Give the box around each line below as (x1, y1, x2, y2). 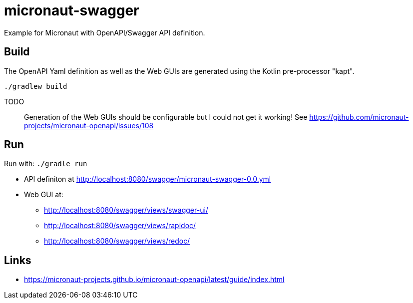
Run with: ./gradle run (4, 159, 87, 168)
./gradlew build (4, 82, 67, 90)
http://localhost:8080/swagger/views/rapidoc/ (44, 221, 196, 230)
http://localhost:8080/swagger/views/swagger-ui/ (44, 206, 208, 215)
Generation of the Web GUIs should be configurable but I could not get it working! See (24, 112, 308, 121)
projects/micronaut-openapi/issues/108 (24, 121, 154, 130)
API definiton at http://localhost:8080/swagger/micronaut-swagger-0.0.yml (24, 175, 271, 184)
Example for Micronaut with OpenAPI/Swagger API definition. (4, 28, 205, 37)
